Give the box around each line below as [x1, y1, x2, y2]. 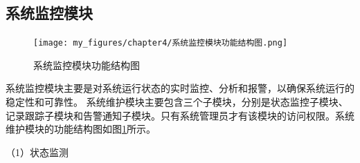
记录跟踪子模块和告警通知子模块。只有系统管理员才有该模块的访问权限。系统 [6, 108, 354, 122]
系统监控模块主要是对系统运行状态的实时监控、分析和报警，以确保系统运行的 [6, 81, 354, 95]
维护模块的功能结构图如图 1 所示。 [6, 122, 156, 136]
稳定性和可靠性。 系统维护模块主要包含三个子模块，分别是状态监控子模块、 [6, 95, 348, 109]
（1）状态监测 [6, 144, 69, 159]
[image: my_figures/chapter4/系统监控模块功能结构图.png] [33, 38, 288, 48]
